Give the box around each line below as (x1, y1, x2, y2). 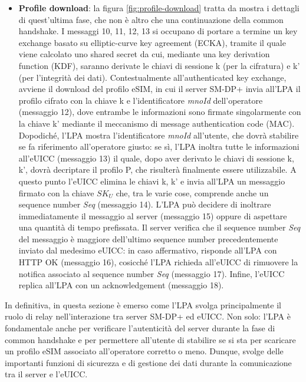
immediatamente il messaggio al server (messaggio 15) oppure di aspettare (18, 209, 287, 222)
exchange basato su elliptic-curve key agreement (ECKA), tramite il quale (18, 36, 286, 48)
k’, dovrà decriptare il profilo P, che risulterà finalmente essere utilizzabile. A (18, 163, 297, 176)
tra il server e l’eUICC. (5, 368, 88, 380)
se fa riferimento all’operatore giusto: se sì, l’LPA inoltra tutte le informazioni (18, 140, 300, 153)
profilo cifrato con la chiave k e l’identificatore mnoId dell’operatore (18, 94, 263, 106)
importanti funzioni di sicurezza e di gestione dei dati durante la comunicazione (5, 356, 292, 368)
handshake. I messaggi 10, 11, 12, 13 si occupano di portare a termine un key (18, 25, 298, 37)
